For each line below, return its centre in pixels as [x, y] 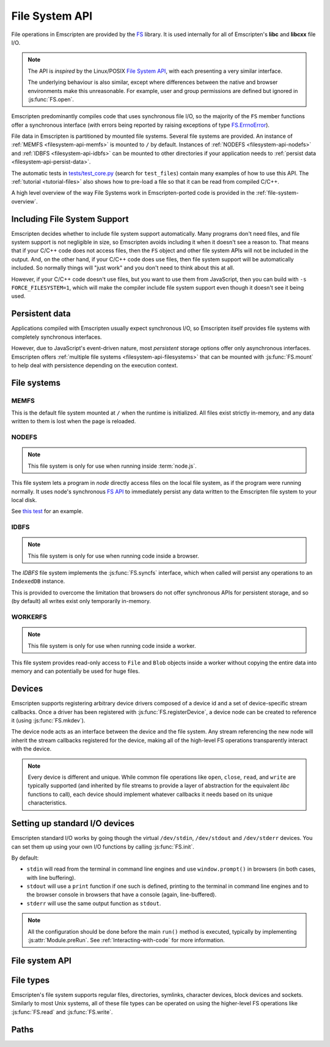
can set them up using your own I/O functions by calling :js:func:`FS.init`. [103, 846]
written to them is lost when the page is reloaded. [74, 421]
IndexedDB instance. [38, 581]
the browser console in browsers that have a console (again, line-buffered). [122, 895]
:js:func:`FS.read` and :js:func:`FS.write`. [62, 1012]
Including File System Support [70, 219]
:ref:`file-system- [277, 193]
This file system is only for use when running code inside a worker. [112, 645]
